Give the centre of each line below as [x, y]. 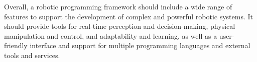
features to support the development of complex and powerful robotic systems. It [128, 16]
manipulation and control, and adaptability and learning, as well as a [111, 35]
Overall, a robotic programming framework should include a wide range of [118, 6]
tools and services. [32, 55]
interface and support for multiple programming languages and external [140, 45]
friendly [16, 45]
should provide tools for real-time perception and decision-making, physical [120, 26]
